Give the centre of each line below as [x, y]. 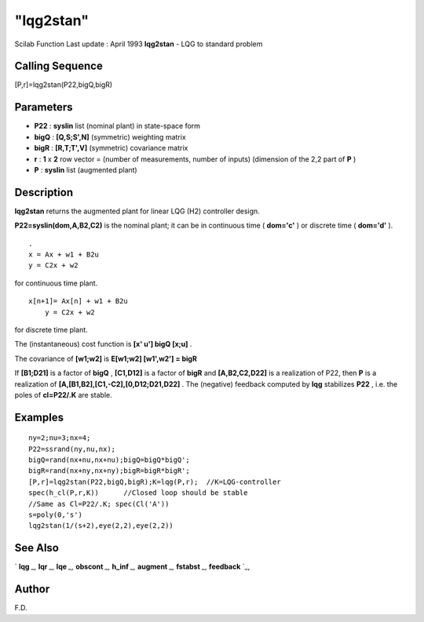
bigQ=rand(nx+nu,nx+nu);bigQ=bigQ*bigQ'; [109, 460]
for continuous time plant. [56, 283]
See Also [37, 548]
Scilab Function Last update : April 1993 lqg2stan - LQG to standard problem [139, 44]
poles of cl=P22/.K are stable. [64, 395]
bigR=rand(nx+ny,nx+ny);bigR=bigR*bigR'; [109, 471]
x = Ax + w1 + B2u [64, 255]
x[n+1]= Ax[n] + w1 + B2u [79, 301]
